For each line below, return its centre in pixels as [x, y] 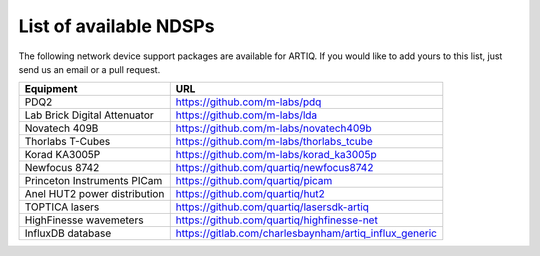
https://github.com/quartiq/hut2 [250, 194]
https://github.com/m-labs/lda [246, 115]
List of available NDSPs [116, 26]
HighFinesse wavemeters [84, 220]
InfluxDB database [68, 233]
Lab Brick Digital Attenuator [89, 115]
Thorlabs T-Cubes [67, 142]
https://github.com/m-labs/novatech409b [273, 128]
